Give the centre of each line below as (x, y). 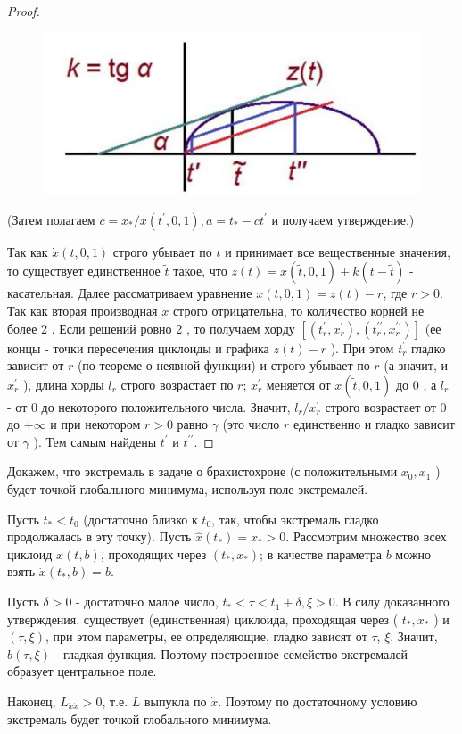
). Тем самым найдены (95, 441)
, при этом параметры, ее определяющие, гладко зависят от (206, 636)
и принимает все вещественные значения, (338, 251)
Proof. (24, 11)
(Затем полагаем (51, 219)
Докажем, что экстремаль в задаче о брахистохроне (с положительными (202, 471)
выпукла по (175, 701)
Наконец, (32, 701)
